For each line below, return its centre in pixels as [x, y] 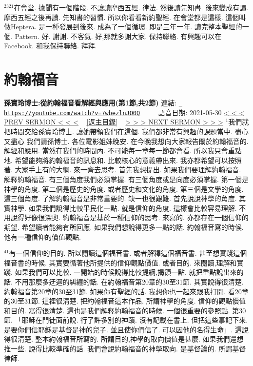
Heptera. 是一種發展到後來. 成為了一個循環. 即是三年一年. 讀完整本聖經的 [126, 27]
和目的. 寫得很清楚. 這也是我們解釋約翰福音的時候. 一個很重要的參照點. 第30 [125, 310]
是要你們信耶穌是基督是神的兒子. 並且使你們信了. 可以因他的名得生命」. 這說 [126, 329]
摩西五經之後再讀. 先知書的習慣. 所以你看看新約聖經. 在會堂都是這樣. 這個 [122, 17]
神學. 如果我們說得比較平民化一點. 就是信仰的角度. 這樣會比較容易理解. [124, 208]
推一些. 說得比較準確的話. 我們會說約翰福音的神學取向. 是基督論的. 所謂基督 [125, 349]
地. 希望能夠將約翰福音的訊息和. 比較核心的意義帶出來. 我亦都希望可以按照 [123, 160]
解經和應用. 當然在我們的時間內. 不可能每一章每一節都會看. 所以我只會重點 [123, 151]
